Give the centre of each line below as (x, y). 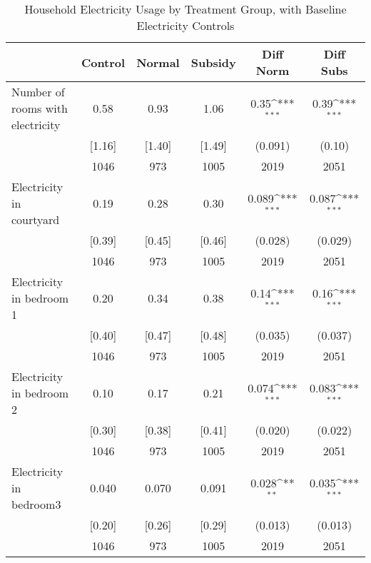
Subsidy (213, 62)
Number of (38, 92)
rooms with (40, 108)
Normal (158, 62)
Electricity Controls (185, 25)
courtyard (36, 219)
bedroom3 (36, 504)
